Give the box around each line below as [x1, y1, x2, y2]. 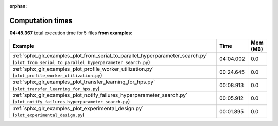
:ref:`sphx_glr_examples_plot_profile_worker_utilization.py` [12, 66, 154, 73]
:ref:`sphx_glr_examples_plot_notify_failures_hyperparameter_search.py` [12, 92, 188, 99]
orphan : [9, 3, 27, 9]
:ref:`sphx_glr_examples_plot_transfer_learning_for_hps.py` [12, 78, 155, 86]
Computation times [9, 16, 73, 25]
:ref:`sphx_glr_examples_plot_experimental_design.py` [12, 105, 144, 112]
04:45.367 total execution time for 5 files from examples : [9, 30, 132, 36]
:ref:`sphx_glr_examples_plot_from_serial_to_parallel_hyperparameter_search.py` [12, 52, 208, 59]
